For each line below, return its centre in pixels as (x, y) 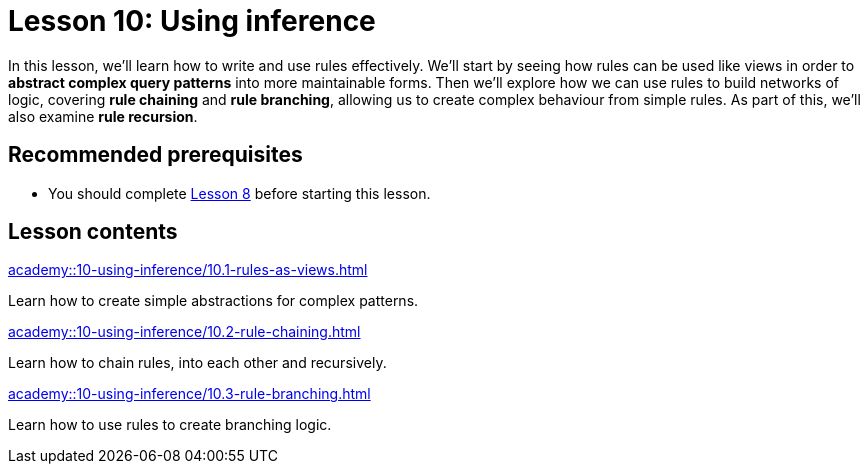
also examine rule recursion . (103, 116)
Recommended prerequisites (155, 155)
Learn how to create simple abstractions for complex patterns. (213, 301)
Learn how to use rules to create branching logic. (170, 425)
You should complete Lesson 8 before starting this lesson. (239, 193)
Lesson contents (93, 232)
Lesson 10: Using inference (192, 21)
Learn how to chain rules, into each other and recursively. (197, 363)
